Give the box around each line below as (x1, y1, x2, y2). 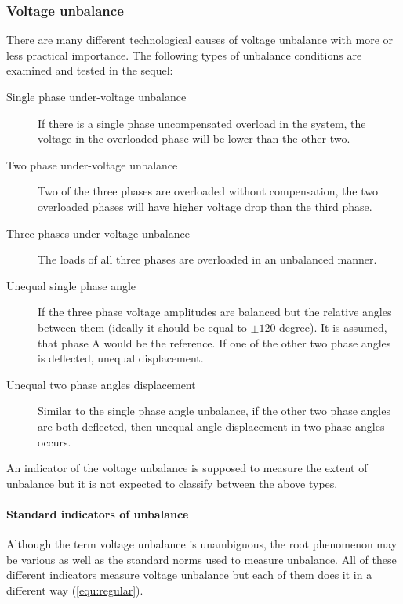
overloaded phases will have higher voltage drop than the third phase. (38, 198, 372, 214)
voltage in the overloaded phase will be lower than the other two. (38, 130, 350, 147)
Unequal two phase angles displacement (6, 376, 196, 392)
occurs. (38, 433, 71, 449)
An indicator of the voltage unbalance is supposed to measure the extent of (6, 460, 368, 476)
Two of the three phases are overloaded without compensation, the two (38, 183, 378, 199)
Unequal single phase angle (6, 277, 136, 293)
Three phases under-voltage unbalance (6, 224, 190, 241)
